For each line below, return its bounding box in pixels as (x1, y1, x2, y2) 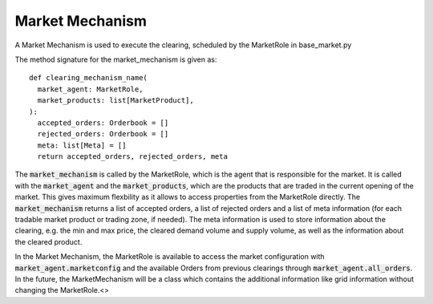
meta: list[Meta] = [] (37, 140, 127, 150)
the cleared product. (14, 237, 83, 246)
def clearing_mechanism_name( (29, 73, 148, 83)
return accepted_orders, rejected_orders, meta (37, 152, 229, 161)
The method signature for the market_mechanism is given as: (14, 55, 217, 64)
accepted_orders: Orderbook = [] (37, 118, 169, 128)
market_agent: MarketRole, (37, 84, 144, 94)
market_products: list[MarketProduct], (37, 96, 194, 105)
